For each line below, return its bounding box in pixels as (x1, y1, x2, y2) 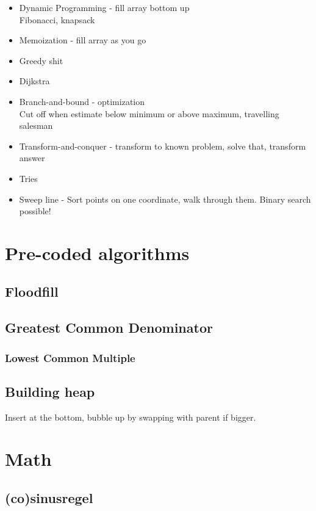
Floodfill (5, 282, 59, 301)
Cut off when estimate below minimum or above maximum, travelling (19, 107, 279, 120)
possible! (19, 205, 51, 217)
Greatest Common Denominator (5, 318, 213, 337)
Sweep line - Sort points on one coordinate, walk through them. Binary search (19, 192, 311, 205)
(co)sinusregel (5, 488, 93, 507)
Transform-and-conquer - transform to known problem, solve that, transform (19, 139, 306, 152)
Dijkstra (19, 74, 50, 87)
